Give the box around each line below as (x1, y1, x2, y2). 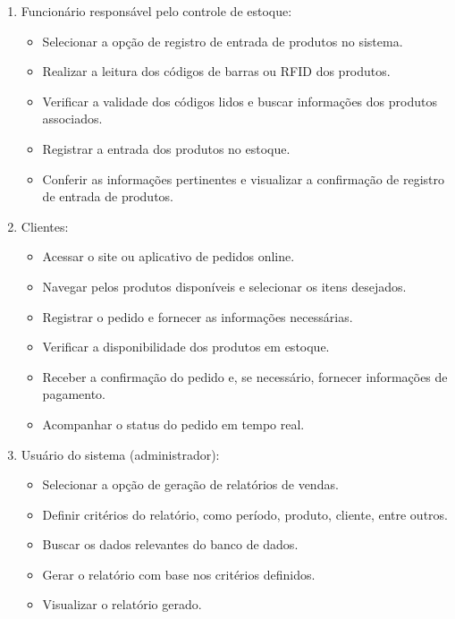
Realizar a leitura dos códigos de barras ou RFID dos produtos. (42, 62, 391, 81)
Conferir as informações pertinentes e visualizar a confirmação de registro (42, 169, 445, 188)
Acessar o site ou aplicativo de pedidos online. (42, 247, 295, 266)
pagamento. (42, 385, 105, 403)
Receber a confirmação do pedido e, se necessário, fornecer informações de (42, 367, 448, 386)
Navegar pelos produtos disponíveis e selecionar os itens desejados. (42, 276, 407, 295)
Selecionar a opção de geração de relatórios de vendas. (42, 475, 339, 494)
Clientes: (21, 216, 69, 235)
